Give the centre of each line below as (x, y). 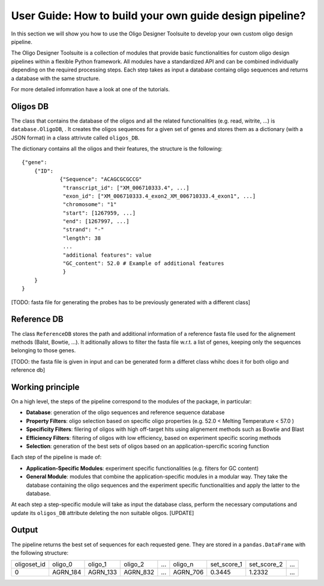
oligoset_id (30, 564)
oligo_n (183, 564)
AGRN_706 (188, 572)
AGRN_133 (102, 572)
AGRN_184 (67, 572)
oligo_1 (97, 564)
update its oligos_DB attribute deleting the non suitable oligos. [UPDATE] (103, 513)
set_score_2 (266, 564)
